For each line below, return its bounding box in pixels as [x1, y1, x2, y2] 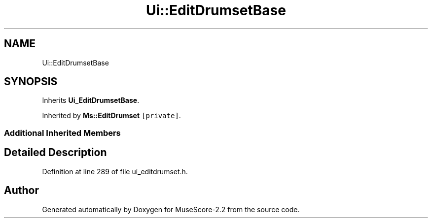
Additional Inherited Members [4, 127, 121, 138]
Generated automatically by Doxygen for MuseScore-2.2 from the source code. [42, 205, 300, 214]
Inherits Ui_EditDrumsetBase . [42, 96, 140, 105]
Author [4, 184, 39, 197]
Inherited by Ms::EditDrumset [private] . [42, 111, 181, 120]
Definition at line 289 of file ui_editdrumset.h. [42, 167, 188, 176]
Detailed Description [4, 146, 107, 159]
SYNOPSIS [4, 75, 58, 88]
